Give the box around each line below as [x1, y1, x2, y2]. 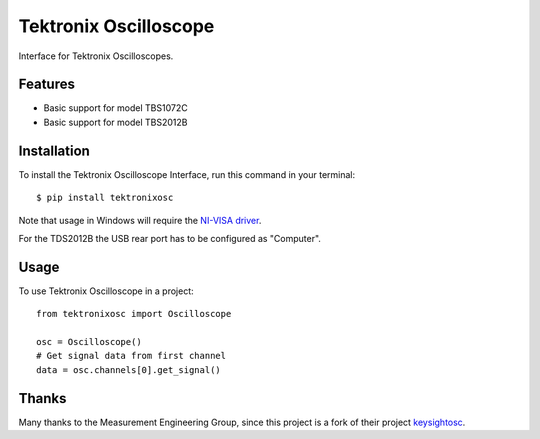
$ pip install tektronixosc [36, 192, 174, 204]
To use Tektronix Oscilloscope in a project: [18, 285, 194, 297]
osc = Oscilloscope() [36, 336, 142, 347]
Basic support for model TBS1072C [43, 102, 189, 114]
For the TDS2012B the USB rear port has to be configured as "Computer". [18, 232, 322, 244]
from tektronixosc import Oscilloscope [36, 308, 232, 320]
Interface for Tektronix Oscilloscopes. [18, 50, 174, 62]
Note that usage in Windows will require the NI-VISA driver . [18, 214, 262, 226]
